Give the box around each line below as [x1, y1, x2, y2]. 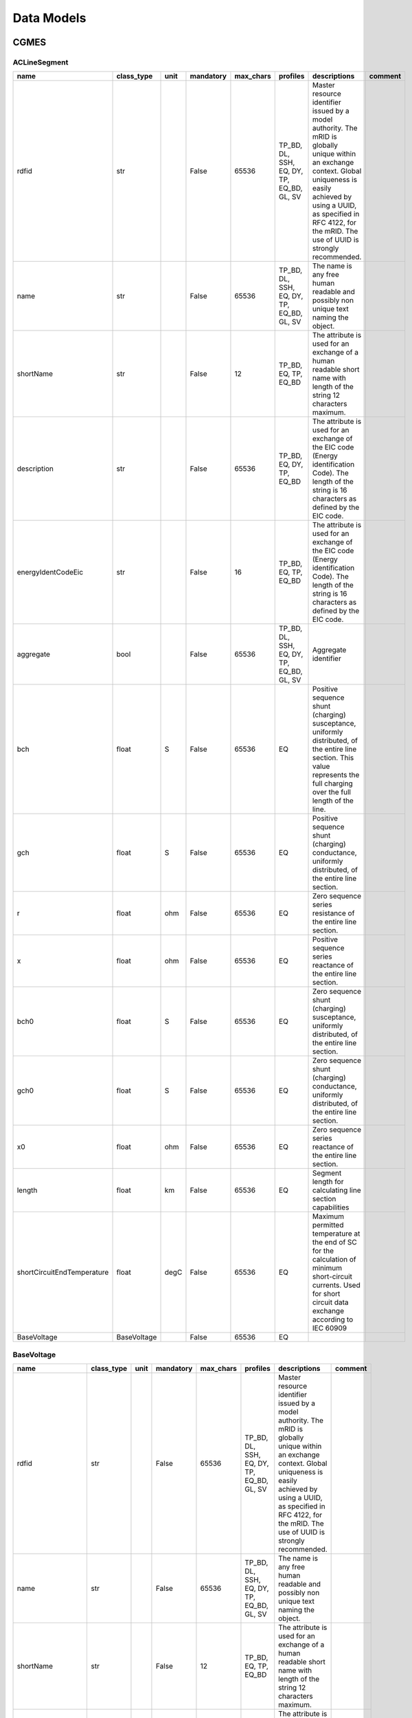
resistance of [312, 908, 355, 918]
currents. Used [312, 1280, 360, 1290]
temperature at [312, 1229, 360, 1238]
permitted [312, 1220, 344, 1230]
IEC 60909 [312, 1324, 347, 1333]
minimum [312, 1263, 343, 1273]
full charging [312, 779, 353, 788]
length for [312, 1177, 344, 1187]
